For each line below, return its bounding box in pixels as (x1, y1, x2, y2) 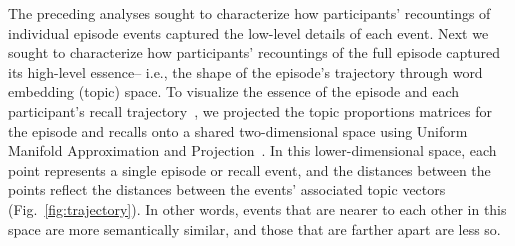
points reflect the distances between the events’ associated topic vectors (8, 179, 446, 200)
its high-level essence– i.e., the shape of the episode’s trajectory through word (8, 61, 483, 82)
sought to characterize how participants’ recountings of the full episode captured (8, 42, 501, 63)
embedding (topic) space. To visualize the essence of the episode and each (8, 81, 460, 102)
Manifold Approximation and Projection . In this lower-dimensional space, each (8, 140, 497, 161)
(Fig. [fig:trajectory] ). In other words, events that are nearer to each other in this (8, 198, 507, 219)
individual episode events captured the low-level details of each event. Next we (8, 22, 489, 43)
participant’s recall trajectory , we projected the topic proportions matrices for (8, 100, 493, 121)
